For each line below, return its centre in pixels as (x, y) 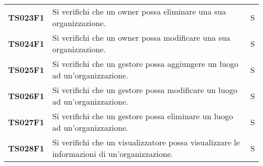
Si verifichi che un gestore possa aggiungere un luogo (145, 64)
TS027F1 (26, 122)
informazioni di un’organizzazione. (113, 154)
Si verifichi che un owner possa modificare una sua (141, 37)
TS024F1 (26, 43)
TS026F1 (26, 96)
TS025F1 (26, 69)
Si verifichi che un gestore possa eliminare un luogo (143, 116)
